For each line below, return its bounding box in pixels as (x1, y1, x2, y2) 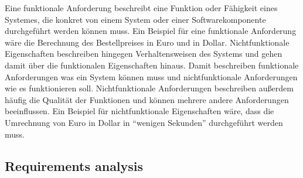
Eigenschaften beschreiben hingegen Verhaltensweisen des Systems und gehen (5, 47, 282, 60)
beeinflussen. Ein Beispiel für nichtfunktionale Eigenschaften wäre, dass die (5, 105, 274, 117)
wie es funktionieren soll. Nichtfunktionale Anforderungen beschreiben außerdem (5, 82, 294, 94)
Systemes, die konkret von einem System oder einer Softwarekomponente (5, 13, 266, 25)
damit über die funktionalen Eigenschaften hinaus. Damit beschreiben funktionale (5, 59, 299, 71)
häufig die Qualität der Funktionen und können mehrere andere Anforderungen (5, 93, 289, 105)
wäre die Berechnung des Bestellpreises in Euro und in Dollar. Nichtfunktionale (5, 36, 290, 48)
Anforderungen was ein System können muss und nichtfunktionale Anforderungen (5, 70, 298, 83)
